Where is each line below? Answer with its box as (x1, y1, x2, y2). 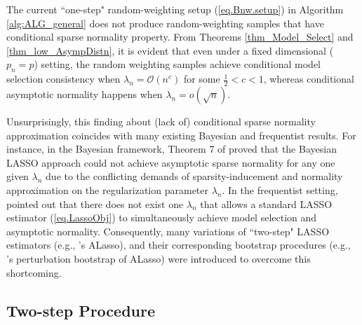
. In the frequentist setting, (222, 182, 338, 197)
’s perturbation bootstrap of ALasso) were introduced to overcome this (6, 251, 311, 265)
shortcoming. (6, 265, 62, 279)
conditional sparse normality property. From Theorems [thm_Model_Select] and (6, 29, 354, 44)
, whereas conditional (263, 71, 354, 86)
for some (183, 71, 220, 86)
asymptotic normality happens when (6, 87, 163, 101)
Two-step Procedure (6, 299, 155, 321)
